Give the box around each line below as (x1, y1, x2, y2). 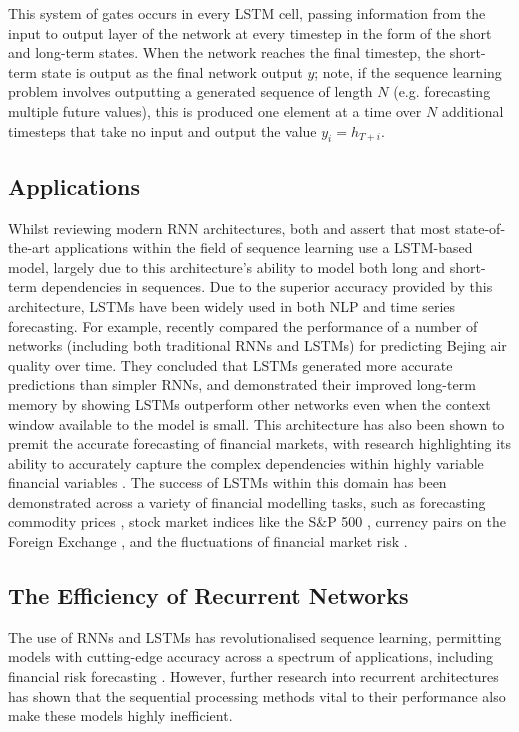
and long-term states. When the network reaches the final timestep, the (8, 42, 446, 63)
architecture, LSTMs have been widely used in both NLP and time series (8, 295, 456, 316)
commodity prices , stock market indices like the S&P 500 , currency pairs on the (8, 511, 507, 532)
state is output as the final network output (41, 61, 303, 82)
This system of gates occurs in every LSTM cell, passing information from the (8, 3, 486, 23)
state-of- (454, 217, 506, 238)
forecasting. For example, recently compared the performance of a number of (8, 315, 478, 336)
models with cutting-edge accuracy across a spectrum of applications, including (8, 646, 494, 667)
